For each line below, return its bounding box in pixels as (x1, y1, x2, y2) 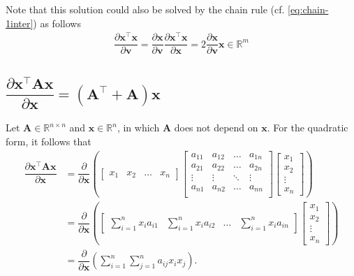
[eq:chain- (288, 2, 329, 16)
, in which (117, 120, 160, 135)
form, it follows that (6, 133, 91, 148)
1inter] (6, 15, 34, 30)
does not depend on (174, 120, 258, 135)
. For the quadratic (267, 120, 348, 135)
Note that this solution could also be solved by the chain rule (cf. (6, 2, 285, 16)
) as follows (33, 15, 81, 30)
